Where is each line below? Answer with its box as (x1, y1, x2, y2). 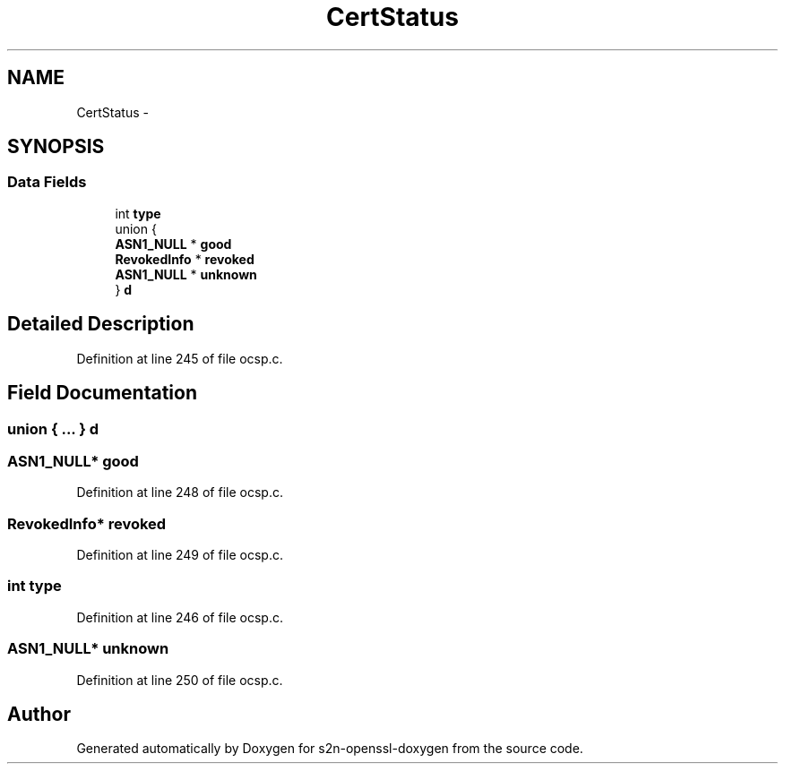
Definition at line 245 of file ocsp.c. (76, 350, 283, 366)
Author (7, 702, 71, 725)
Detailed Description (7, 313, 194, 336)
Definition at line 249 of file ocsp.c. (76, 547, 283, 562)
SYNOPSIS (7, 135, 105, 158)
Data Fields (7, 173, 87, 192)
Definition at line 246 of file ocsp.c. (76, 609, 283, 625)
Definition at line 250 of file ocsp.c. (76, 672, 283, 688)
